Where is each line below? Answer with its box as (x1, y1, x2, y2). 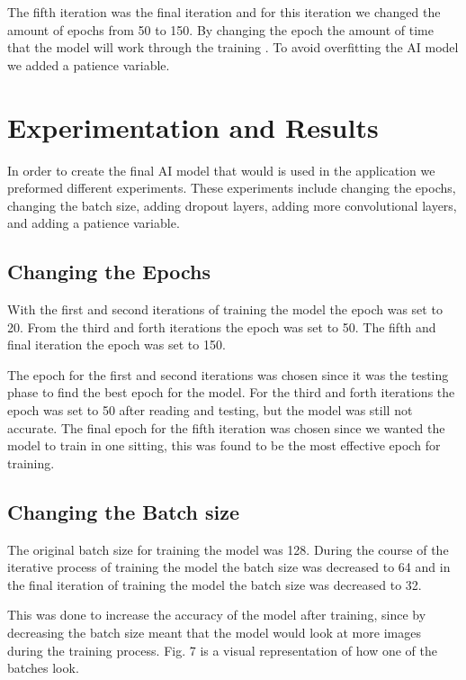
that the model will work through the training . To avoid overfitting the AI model (7, 38, 459, 57)
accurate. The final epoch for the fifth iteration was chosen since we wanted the (7, 418, 445, 437)
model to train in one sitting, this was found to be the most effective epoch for (7, 436, 441, 455)
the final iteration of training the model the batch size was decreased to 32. (7, 575, 422, 594)
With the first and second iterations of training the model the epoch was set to (7, 300, 443, 319)
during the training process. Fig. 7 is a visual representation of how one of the (7, 640, 437, 659)
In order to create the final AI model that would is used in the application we (7, 160, 435, 179)
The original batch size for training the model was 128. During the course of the (7, 539, 449, 558)
